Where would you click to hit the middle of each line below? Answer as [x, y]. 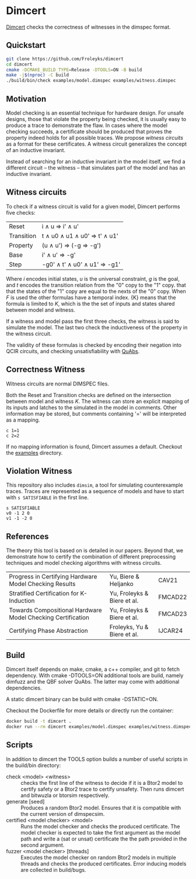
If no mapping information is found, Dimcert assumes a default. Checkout [94, 446]
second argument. [43, 845]
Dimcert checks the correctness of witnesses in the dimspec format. [88, 27]
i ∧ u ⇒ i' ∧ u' [60, 226]
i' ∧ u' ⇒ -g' [59, 254]
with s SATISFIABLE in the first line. [48, 498]
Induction [22, 601]
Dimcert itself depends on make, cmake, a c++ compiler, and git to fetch [93, 669]
